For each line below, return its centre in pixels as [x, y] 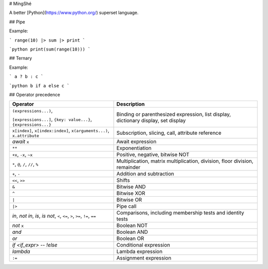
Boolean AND [132, 232]
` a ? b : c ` [26, 77]
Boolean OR [130, 239]
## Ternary [21, 58]
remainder [129, 167]
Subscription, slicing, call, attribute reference [169, 133]
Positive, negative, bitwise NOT [153, 155]
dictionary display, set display [151, 120]
